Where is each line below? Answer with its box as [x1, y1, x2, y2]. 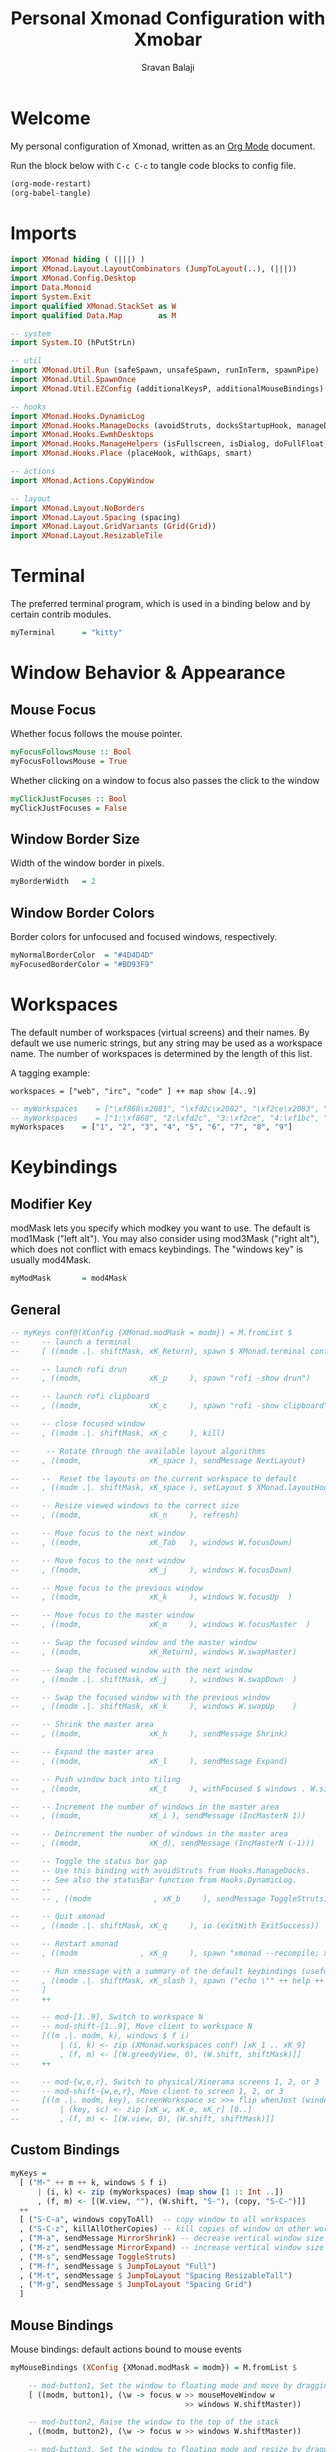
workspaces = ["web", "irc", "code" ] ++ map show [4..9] [10, 1086, 257, 1096]
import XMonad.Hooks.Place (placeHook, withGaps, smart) [10, 448, 253, 459]
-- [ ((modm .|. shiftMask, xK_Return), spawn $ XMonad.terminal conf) [10, 1346, 333, 1356]
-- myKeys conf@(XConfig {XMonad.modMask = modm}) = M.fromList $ [10, 1327, 293, 1337]
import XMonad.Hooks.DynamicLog [10, 411, 145, 421]
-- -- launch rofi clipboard [10, 1392, 150, 1402]
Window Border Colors [10, 904, 155, 921]
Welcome [10, 107, 91, 129]
